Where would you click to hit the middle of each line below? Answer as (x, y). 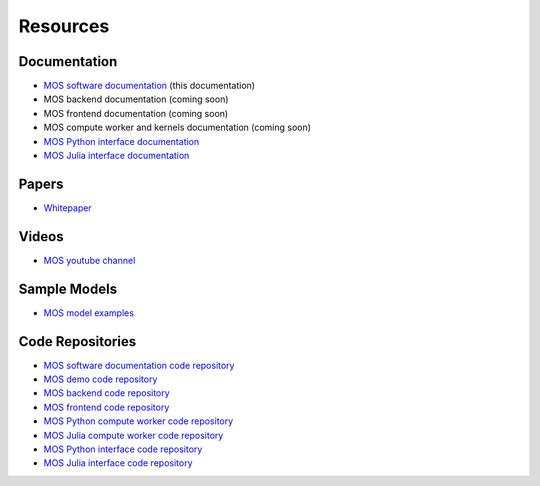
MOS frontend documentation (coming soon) (136, 113)
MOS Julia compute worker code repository (133, 435)
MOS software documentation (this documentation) (149, 86)
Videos (41, 236)
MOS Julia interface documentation (116, 156)
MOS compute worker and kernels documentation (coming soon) (177, 127)
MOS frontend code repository (106, 407)
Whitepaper (67, 207)
